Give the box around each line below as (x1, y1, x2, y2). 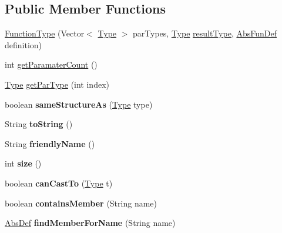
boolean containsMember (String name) (5, 197, 157, 209)
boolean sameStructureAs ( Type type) (5, 98, 153, 110)
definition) (5, 38, 42, 51)
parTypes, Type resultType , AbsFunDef (133, 27, 277, 39)
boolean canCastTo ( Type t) (5, 177, 113, 189)
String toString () (5, 118, 73, 130)
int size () (5, 157, 42, 169)
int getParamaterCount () (5, 58, 98, 71)
